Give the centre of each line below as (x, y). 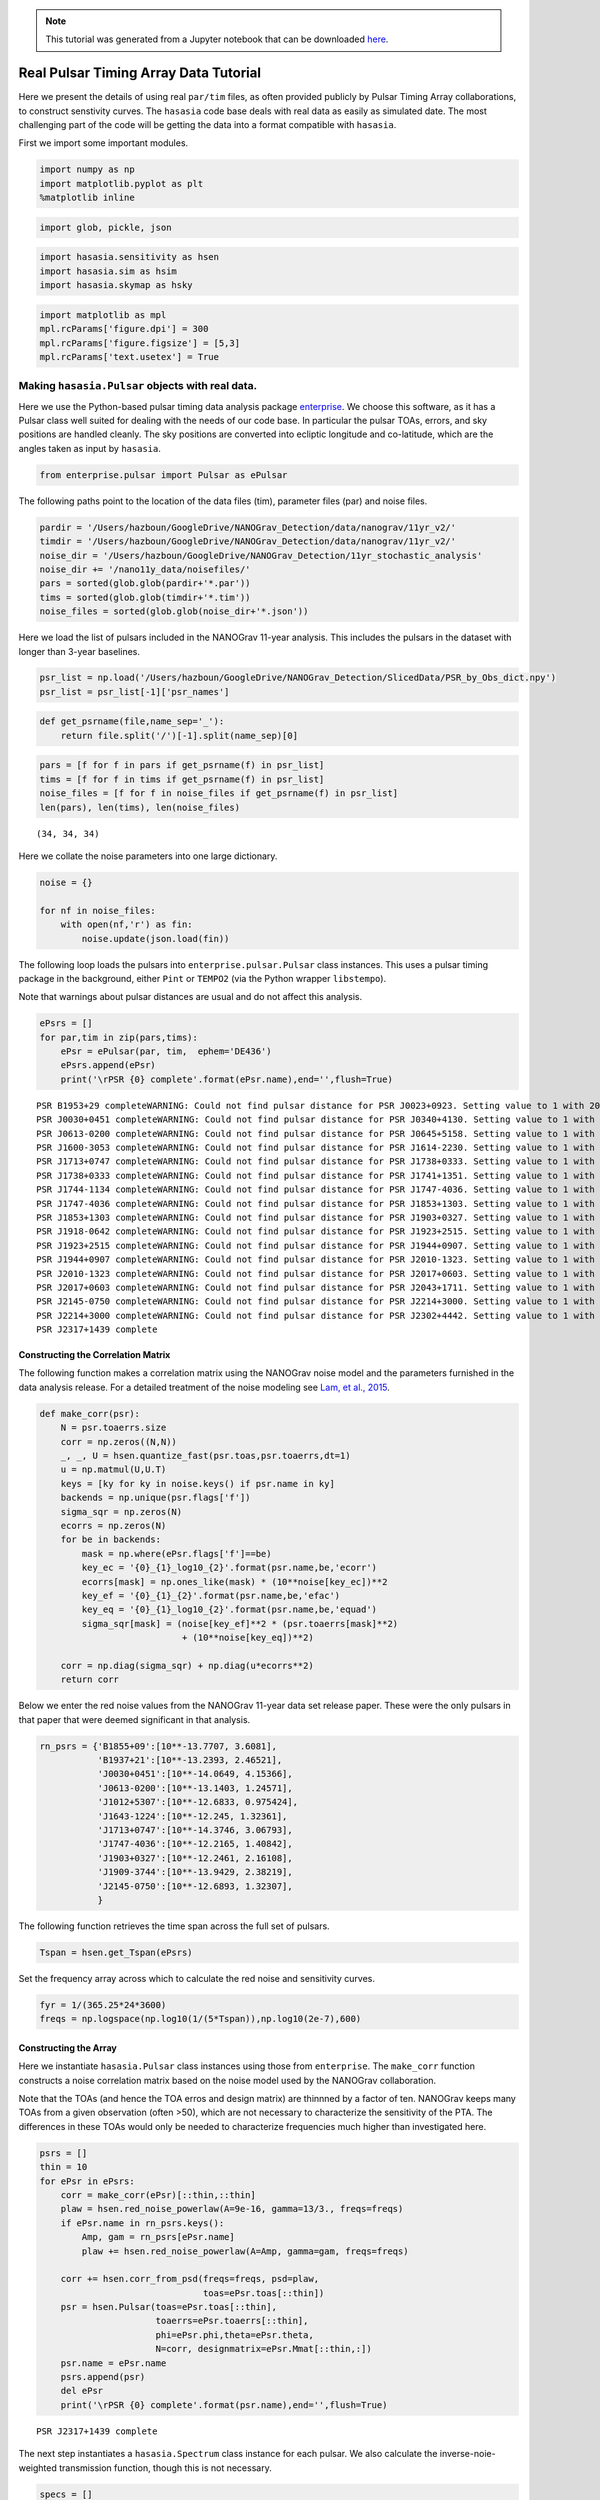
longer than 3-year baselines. (79, 651)
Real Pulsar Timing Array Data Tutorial (140, 73)
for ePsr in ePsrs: (87, 2181)
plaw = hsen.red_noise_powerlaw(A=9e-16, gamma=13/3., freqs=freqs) (232, 2209)
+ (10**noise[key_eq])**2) (247, 1638)
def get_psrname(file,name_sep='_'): (132, 721)
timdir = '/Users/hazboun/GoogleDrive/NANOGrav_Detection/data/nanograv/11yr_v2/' (248, 541)
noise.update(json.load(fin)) (155, 938)
